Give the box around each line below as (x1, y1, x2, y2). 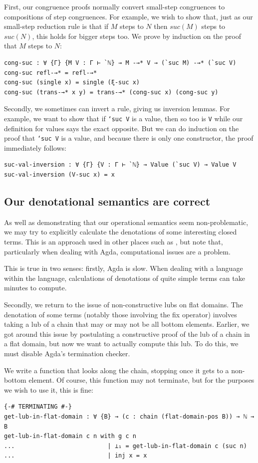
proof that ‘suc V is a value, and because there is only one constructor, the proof (4, 133, 254, 143)
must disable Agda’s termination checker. (4, 348, 130, 358)
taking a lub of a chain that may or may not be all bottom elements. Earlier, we (4, 319, 250, 329)
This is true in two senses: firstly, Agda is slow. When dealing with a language (4, 263, 243, 273)
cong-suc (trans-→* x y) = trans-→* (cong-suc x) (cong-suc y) (4, 88, 219, 96)
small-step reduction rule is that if (4, 21, 109, 31)
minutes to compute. (4, 282, 67, 293)
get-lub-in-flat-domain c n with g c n (4, 433, 136, 440)
